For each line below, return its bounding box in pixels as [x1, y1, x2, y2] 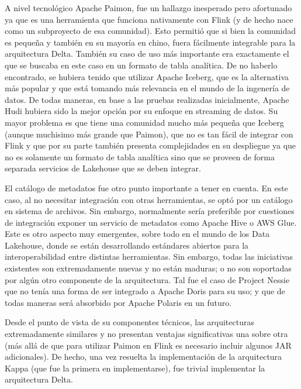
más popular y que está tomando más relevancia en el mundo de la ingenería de [5, 82, 290, 94]
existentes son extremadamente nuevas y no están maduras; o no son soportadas [5, 262, 292, 274]
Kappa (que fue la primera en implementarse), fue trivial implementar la [5, 362, 265, 374]
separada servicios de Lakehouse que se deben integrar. [5, 162, 201, 174]
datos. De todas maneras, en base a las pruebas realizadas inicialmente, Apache [5, 93, 289, 105]
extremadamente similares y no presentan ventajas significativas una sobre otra [5, 328, 288, 340]
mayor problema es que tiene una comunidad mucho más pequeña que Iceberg [5, 116, 284, 128]
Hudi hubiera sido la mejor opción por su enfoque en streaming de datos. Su [5, 105, 278, 117]
